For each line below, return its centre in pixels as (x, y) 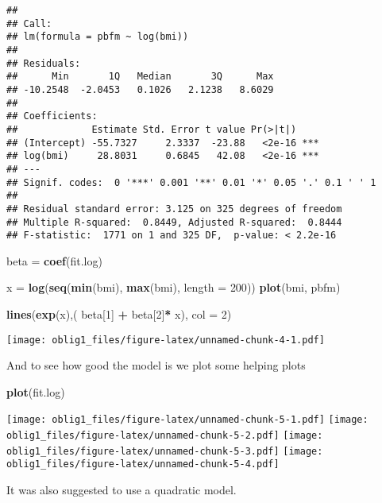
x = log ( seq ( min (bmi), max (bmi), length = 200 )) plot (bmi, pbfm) (174, 287)
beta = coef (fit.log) (54, 260)
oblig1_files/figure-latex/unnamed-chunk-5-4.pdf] (143, 464)
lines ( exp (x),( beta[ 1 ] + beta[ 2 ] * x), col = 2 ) (119, 314)
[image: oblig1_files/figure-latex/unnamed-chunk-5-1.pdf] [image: (187, 420)
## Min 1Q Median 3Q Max (140, 77)
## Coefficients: (52, 116)
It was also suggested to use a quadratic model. (122, 490)
